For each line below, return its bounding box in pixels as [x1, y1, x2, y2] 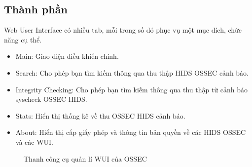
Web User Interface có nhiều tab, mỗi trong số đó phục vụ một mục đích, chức [4, 25, 242, 35]
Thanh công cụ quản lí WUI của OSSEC [24, 153, 147, 164]
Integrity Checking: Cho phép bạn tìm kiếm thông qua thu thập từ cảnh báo [15, 84, 248, 94]
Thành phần [4, 1, 68, 17]
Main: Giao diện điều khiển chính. [15, 51, 119, 61]
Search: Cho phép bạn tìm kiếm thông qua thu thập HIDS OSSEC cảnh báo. [15, 67, 249, 78]
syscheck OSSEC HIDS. [15, 94, 87, 104]
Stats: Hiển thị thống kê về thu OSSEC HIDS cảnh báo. [15, 110, 185, 121]
